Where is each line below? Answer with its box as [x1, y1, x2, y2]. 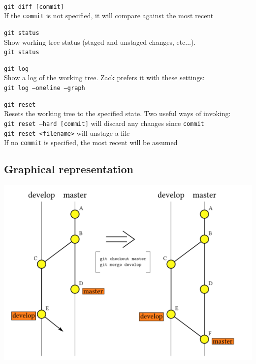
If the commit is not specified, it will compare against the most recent [4, 10, 214, 21]
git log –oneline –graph [4, 85, 85, 92]
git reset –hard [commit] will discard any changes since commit [4, 118, 204, 128]
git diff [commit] [4, 3, 64, 10]
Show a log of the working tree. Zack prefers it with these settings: [4, 72, 205, 83]
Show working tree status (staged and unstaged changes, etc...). [4, 36, 196, 47]
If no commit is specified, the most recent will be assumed [4, 137, 178, 148]
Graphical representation [4, 161, 133, 177]
